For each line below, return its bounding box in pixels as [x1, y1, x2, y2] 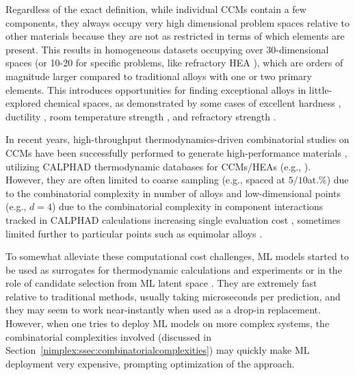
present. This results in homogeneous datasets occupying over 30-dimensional [5, 42, 329, 56]
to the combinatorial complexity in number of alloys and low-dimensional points [5, 185, 341, 200]
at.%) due [307, 172, 349, 187]
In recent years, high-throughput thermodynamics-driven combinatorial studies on [5, 132, 350, 146]
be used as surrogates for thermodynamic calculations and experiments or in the [5, 262, 342, 276]
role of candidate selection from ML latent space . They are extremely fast [5, 276, 317, 290]
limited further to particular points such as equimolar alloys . [5, 226, 263, 240]
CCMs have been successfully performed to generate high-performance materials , [5, 145, 347, 159]
